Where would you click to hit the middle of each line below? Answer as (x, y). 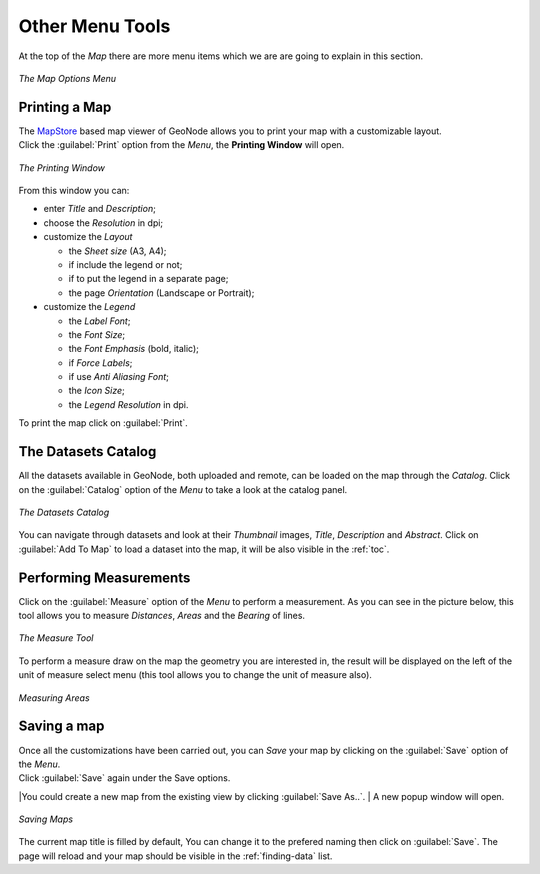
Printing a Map (65, 106)
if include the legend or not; (125, 264)
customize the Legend (89, 307)
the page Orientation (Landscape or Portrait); (161, 292)
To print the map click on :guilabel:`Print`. (103, 423)
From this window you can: (74, 191)
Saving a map (61, 726)
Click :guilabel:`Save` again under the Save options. (124, 778)
